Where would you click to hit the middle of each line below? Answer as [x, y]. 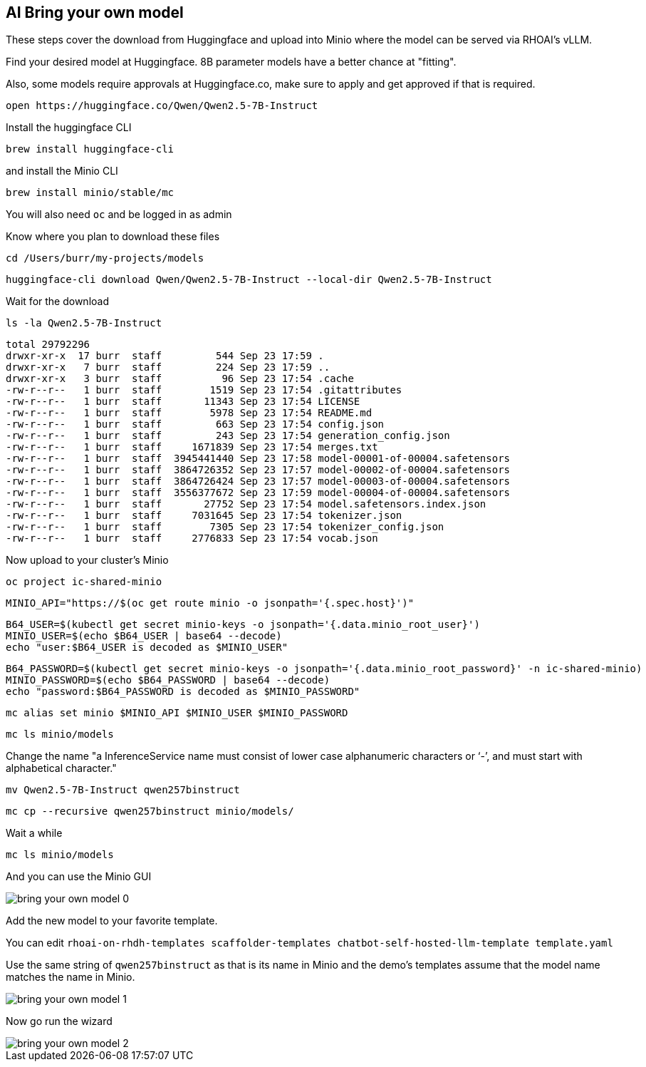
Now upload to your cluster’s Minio [87, 560]
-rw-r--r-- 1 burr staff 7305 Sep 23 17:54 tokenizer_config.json [225, 527]
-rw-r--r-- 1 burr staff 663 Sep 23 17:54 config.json [195, 424]
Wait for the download [57, 301]
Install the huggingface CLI [69, 128]
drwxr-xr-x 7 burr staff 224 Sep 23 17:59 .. [168, 367]
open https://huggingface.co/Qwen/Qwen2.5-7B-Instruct [162, 106]
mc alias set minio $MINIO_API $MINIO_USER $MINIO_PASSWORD [177, 713]
